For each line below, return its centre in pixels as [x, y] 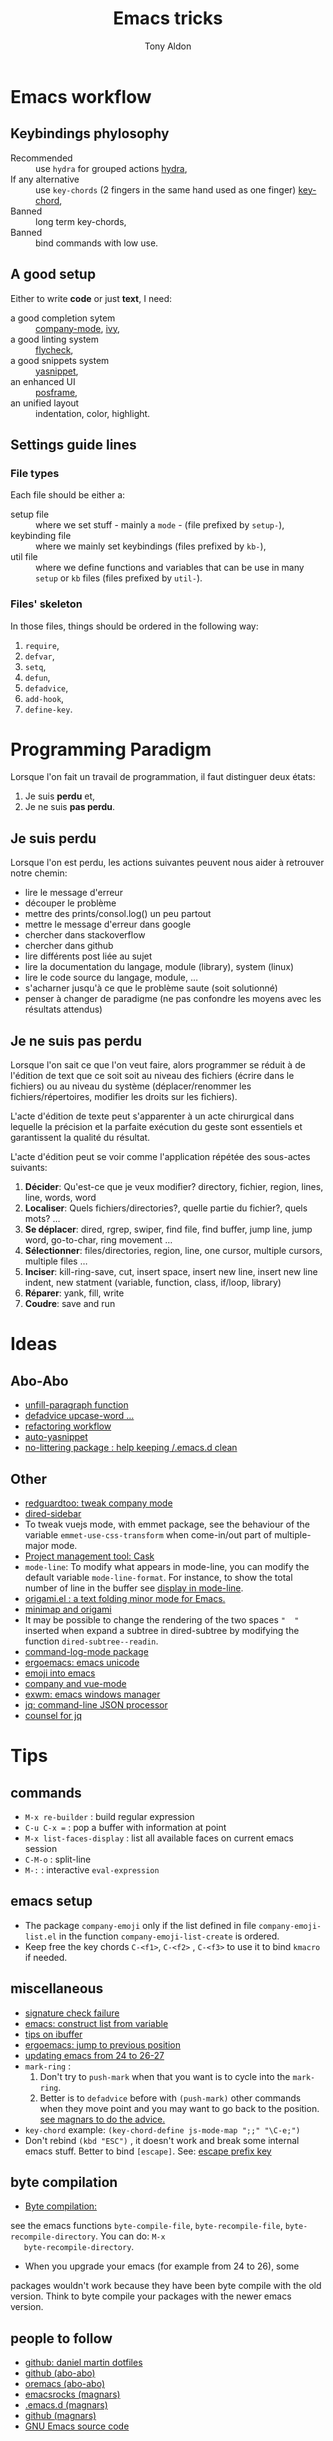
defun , [37, 677]
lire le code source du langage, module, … [111, 978]
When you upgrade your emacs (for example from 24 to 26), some [162, 2266]
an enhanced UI [43, 381]
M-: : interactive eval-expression [92, 1869]
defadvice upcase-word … [79, 1416]
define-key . [48, 709]
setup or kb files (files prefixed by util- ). [119, 578]
